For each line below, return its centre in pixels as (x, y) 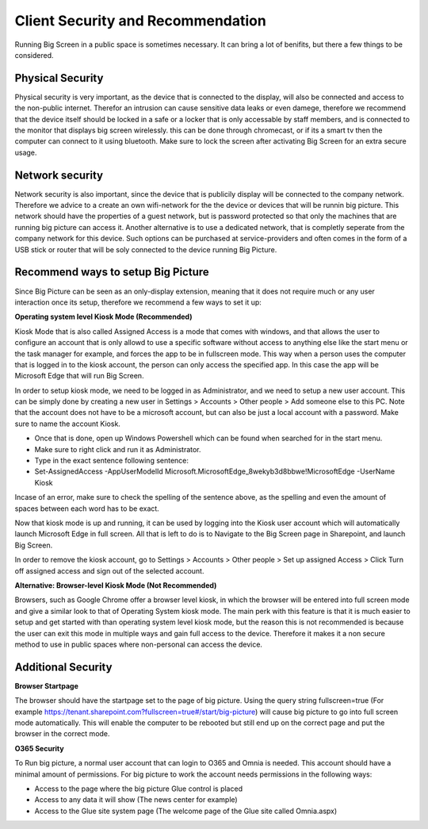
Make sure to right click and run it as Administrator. (118, 449)
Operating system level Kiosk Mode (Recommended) (103, 317)
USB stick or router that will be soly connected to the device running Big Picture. (146, 249)
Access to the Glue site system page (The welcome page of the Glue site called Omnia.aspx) (186, 811)
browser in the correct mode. (62, 734)
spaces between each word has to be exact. (87, 509)
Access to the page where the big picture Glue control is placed (139, 789)
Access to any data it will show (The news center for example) (136, 800)
